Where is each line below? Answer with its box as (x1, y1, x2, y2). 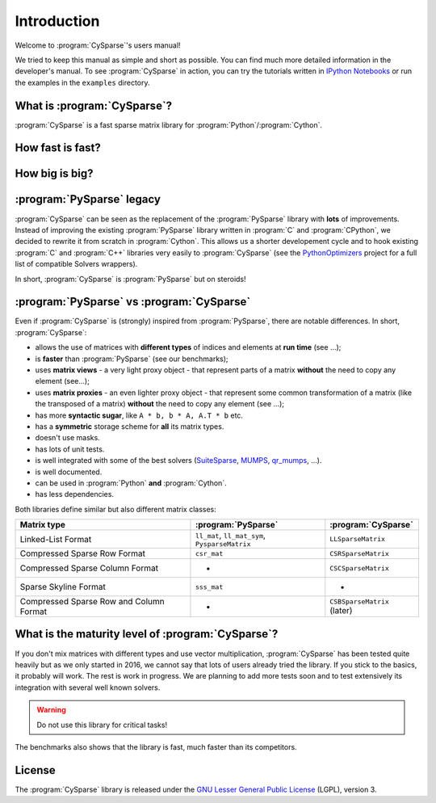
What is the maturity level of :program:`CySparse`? (15, 627, 279, 641)
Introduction (15, 12, 100, 30)
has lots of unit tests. (35, 444, 105, 454)
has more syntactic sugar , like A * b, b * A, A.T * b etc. (35, 410, 244, 420)
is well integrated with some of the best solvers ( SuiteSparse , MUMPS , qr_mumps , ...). (35, 456, 322, 465)
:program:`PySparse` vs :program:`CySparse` (15, 295, 251, 309)
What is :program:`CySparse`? (15, 99, 173, 112)
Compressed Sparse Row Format (19, 548, 145, 559)
